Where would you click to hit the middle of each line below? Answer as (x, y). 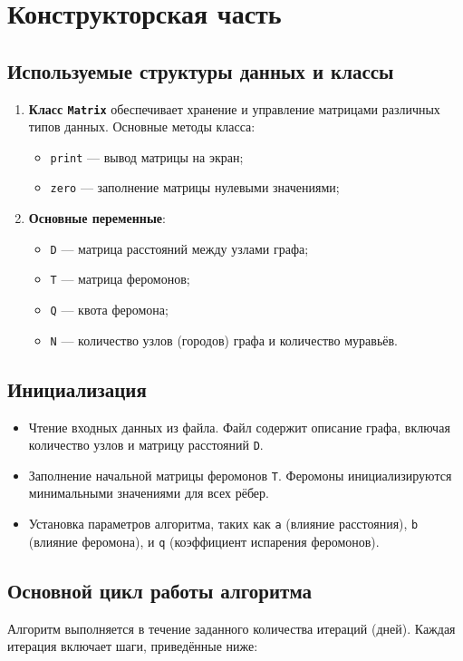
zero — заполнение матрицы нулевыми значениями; (195, 187)
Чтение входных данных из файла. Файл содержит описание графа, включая (239, 427)
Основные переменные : (97, 218)
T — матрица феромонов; (120, 279)
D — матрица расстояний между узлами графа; (179, 248)
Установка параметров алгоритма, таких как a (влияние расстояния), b (223, 524)
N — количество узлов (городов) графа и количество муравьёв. (224, 340)
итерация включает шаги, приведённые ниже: (133, 646)
